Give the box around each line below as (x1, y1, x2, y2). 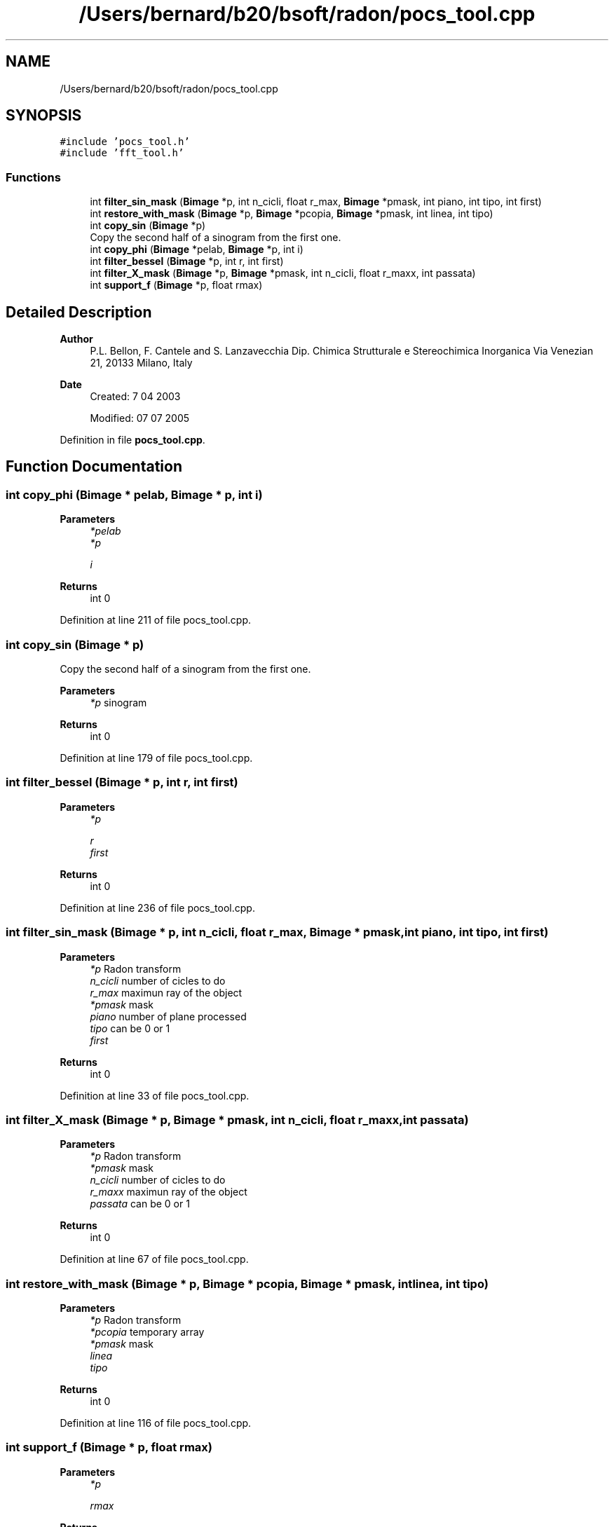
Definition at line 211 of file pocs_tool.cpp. (60, 614, 252, 626)
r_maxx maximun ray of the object (90, 1186, 247, 1198)
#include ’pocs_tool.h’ (60, 136, 190, 148)
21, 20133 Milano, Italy (90, 357, 193, 369)
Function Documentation (6, 458, 182, 476)
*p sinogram (90, 697, 147, 708)
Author (60, 333, 93, 345)
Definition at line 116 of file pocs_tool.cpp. (60, 1417, 252, 1429)
